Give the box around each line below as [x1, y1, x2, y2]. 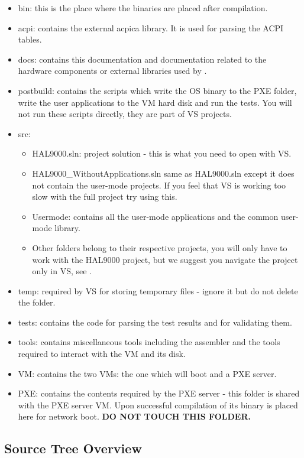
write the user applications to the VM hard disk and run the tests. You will [18, 96, 292, 108]
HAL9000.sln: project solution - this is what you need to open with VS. [32, 147, 292, 160]
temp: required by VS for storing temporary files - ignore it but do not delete [18, 284, 298, 297]
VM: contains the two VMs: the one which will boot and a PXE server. [18, 367, 277, 379]
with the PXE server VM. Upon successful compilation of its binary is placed [18, 398, 298, 411]
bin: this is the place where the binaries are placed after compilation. [18, 2, 268, 14]
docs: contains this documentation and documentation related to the [18, 53, 267, 65]
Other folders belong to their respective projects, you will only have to [32, 241, 287, 254]
